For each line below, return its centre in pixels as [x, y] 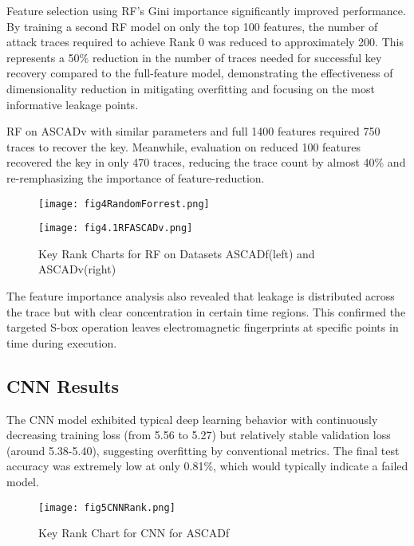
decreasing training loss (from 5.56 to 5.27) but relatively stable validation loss [199, 435]
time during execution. [62, 342]
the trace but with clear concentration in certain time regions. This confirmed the [206, 311]
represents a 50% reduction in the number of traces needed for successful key [194, 57]
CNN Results [63, 385]
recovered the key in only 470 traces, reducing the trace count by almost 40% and [206, 162]
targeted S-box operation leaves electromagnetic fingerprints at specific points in [203, 327]
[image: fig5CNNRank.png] [107, 507]
